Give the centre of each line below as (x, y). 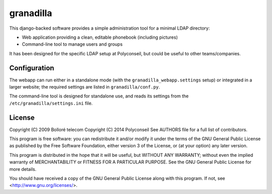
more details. (23, 169)
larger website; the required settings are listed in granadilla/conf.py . (85, 87)
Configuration (32, 68)
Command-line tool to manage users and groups (72, 44)
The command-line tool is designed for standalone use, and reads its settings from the (99, 96)
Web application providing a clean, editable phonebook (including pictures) (100, 37)
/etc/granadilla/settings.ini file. (51, 103)
